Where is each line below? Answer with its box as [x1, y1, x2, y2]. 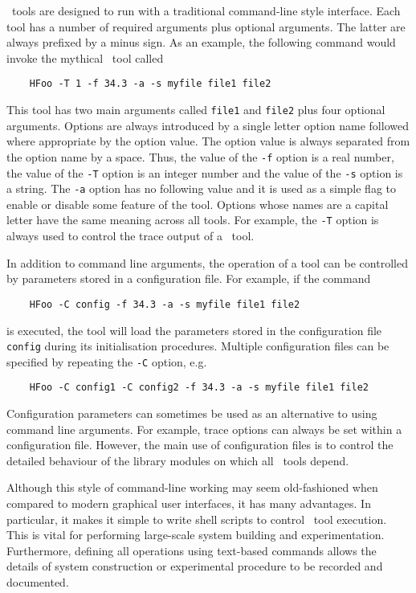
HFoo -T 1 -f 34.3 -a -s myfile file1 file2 [29, 78, 271, 90]
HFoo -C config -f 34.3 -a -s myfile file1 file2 [29, 298, 300, 310]
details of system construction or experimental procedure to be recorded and [6, 558, 383, 575]
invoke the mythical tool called [6, 49, 164, 66]
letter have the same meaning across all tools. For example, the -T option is [6, 211, 379, 228]
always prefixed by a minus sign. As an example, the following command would [6, 34, 396, 51]
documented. [6, 574, 69, 591]
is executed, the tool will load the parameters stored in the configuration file [6, 321, 382, 338]
